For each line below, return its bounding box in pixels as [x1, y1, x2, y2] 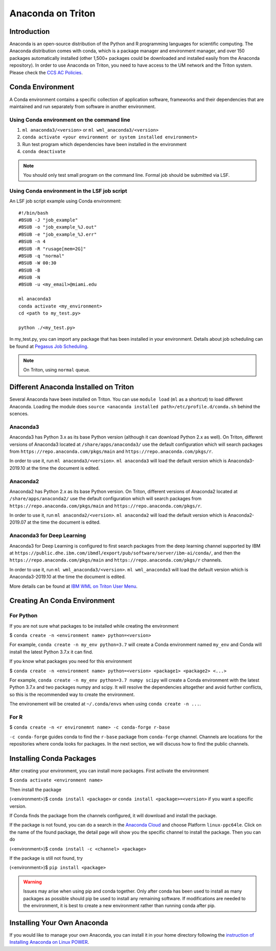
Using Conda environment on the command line [9, 116, 130, 123]
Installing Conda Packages [9, 754, 97, 763]
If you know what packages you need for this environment [9, 658, 132, 665]
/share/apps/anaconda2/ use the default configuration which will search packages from [9, 495, 202, 502]
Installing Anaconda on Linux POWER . [9, 939, 89, 945]
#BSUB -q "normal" [18, 253, 65, 259]
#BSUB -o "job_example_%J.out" [18, 224, 97, 230]
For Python [9, 612, 38, 619]
